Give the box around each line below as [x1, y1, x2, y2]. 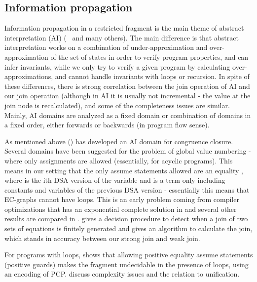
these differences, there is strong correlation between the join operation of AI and [4, 81, 250, 91]
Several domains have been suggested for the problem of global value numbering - [4, 146, 251, 156]
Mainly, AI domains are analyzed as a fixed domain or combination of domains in [4, 110, 251, 120]
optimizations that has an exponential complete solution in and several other [4, 203, 237, 214]
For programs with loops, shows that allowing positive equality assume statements [4, 249, 253, 260]
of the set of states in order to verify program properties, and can [50, 51, 249, 62]
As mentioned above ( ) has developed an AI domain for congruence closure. [4, 136, 233, 146]
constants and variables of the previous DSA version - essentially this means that [4, 184, 250, 195]
